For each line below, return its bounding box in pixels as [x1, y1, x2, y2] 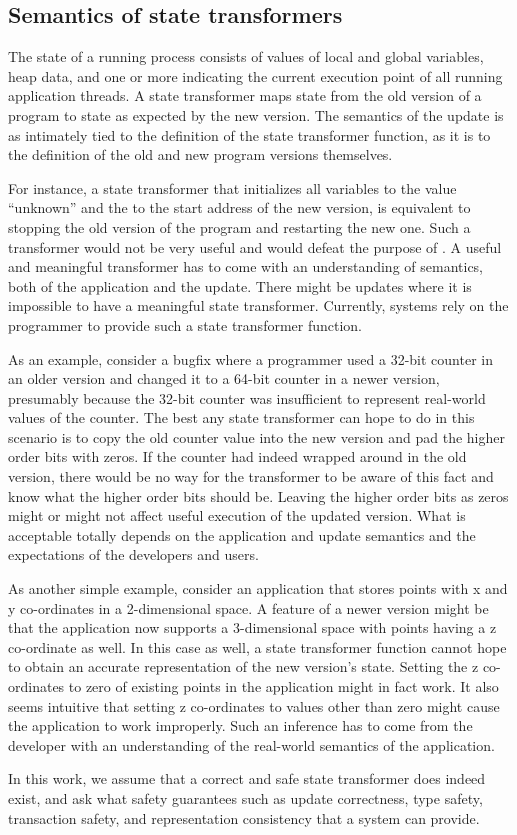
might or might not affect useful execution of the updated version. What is [8, 505, 466, 526]
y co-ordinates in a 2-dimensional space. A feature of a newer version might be [8, 597, 489, 618]
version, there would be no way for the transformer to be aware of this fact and [8, 466, 494, 487]
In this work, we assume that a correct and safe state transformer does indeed [8, 768, 486, 789]
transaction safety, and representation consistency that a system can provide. [8, 807, 480, 828]
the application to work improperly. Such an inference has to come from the [8, 715, 473, 736]
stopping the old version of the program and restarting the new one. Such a [8, 216, 471, 237]
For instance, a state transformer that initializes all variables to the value [8, 177, 457, 198]
